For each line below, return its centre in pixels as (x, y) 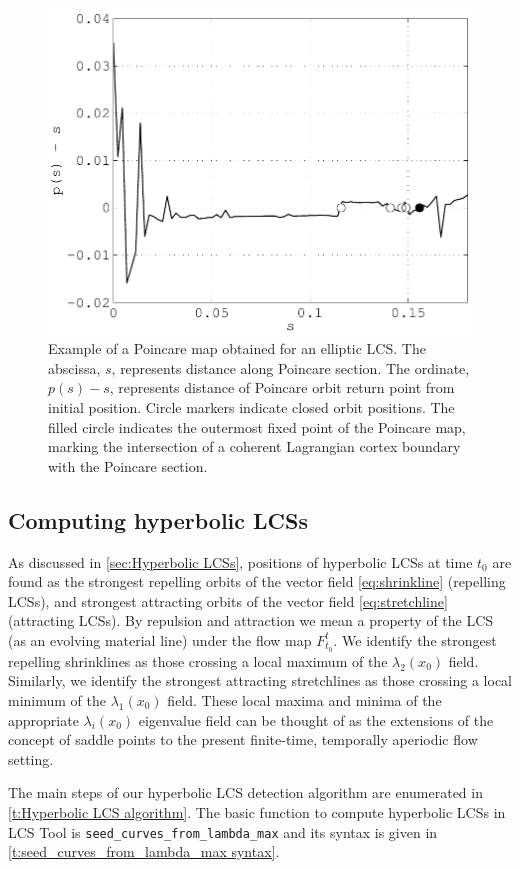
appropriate (43, 719)
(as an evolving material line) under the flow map (160, 639)
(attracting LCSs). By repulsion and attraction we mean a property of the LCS (251, 620)
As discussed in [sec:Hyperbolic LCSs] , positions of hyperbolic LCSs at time (240, 561)
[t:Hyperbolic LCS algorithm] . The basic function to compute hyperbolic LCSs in (257, 811)
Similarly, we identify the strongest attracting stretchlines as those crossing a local (260, 680)
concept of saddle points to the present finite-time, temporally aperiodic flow (243, 739)
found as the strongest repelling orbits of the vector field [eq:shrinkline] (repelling (257, 581)
